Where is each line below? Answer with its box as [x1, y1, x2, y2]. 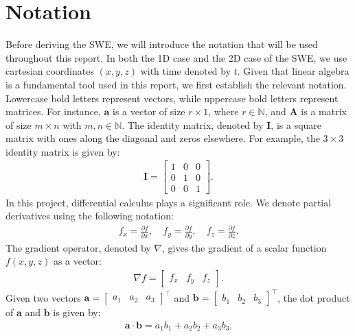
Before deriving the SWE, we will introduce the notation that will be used [5, 37, 318, 51]
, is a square [271, 117, 322, 132]
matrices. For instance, [5, 104, 101, 119]
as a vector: [53, 254, 102, 268]
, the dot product [277, 290, 350, 304]
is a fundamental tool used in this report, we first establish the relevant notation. [5, 77, 347, 91]
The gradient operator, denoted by [5, 240, 151, 254]
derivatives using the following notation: [5, 208, 174, 223]
